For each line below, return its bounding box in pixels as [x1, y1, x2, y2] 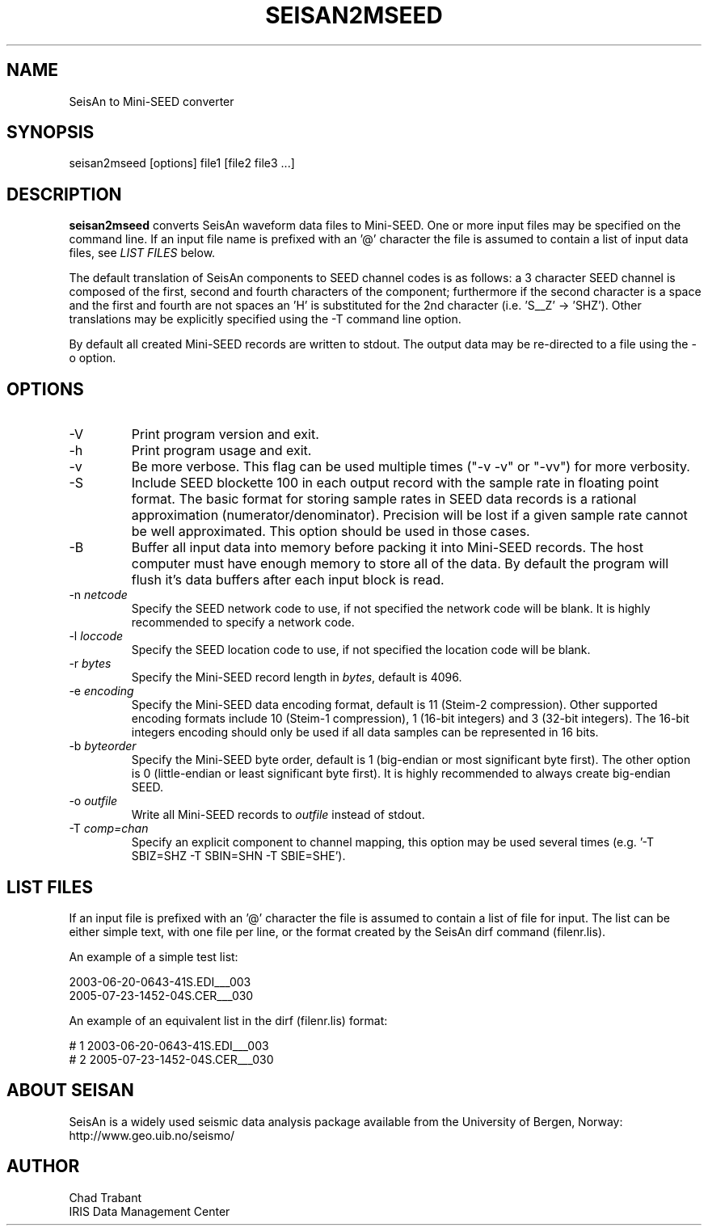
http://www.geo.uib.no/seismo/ [69, 1128, 235, 1142]
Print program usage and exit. [131, 442, 312, 459]
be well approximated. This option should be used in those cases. [131, 523, 530, 540]
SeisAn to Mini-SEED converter [69, 94, 234, 108]
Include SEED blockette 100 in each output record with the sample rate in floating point [131, 475, 659, 492]
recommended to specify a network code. [131, 615, 355, 630]
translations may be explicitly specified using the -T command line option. [69, 312, 461, 327]
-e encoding [69, 684, 134, 698]
